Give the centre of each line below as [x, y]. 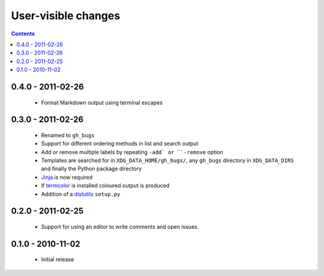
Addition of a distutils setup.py [81, 194]
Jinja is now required [67, 177]
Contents [23, 34]
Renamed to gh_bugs [68, 135]
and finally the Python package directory [91, 169]
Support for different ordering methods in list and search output [120, 143]
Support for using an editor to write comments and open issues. [120, 227]
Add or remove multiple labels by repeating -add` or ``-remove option [132, 152]
